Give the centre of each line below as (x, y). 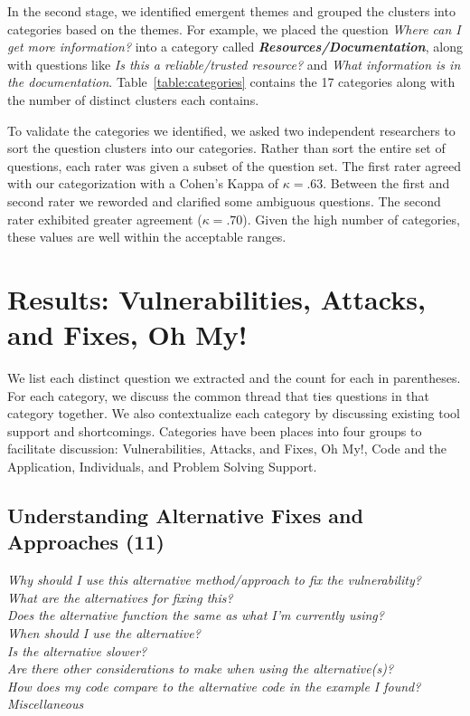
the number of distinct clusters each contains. (133, 99)
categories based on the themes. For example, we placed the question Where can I (234, 29)
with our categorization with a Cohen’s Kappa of (143, 183)
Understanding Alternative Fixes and (185, 515)
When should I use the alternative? (104, 632)
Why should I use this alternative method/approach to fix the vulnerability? (214, 580)
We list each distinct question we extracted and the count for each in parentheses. (234, 378)
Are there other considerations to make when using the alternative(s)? (201, 668)
